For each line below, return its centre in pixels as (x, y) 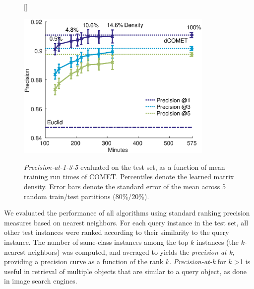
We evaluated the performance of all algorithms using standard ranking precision (127, 213)
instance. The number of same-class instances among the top (96, 242)
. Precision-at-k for (198, 261)
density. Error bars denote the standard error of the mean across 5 (125, 186)
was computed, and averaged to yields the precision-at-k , (148, 252)
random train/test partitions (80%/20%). (87, 196)
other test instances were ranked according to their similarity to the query (117, 232)
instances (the (218, 242)
